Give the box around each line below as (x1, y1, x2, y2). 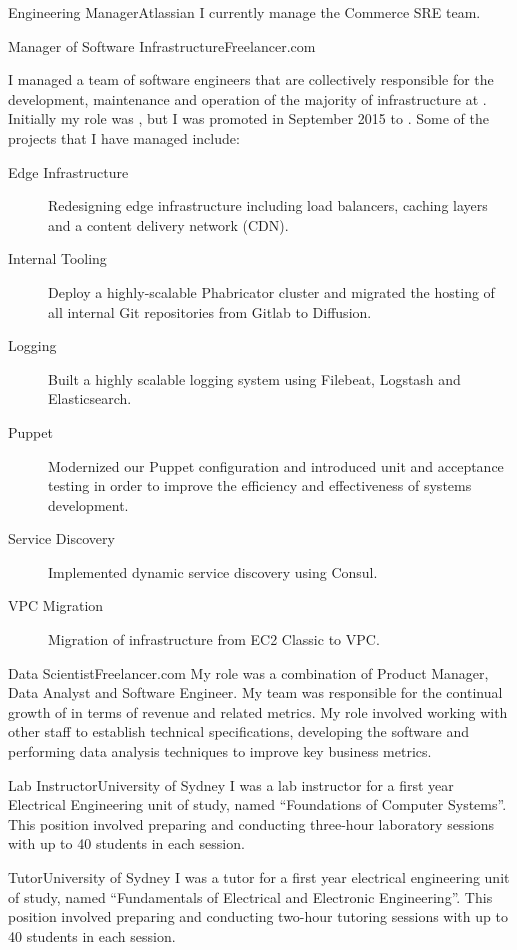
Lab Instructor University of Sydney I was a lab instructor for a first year (8, 774, 454, 795)
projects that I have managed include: (8, 127, 240, 148)
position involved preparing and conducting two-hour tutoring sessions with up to (8, 906, 508, 927)
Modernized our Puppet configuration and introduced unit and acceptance (48, 455, 504, 476)
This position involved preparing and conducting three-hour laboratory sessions (8, 813, 495, 834)
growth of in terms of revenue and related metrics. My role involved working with (8, 701, 508, 722)
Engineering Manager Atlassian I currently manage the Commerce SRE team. (8, 2, 481, 22)
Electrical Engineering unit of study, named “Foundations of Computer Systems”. (8, 794, 507, 815)
